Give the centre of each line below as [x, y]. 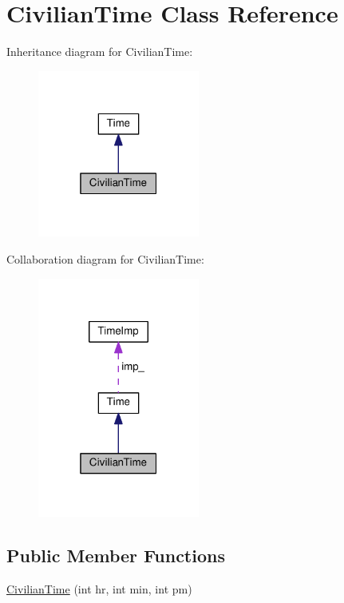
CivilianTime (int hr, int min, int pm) [99, 588]
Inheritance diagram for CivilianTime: [100, 52]
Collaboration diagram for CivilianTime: [105, 259]
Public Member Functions [116, 555]
